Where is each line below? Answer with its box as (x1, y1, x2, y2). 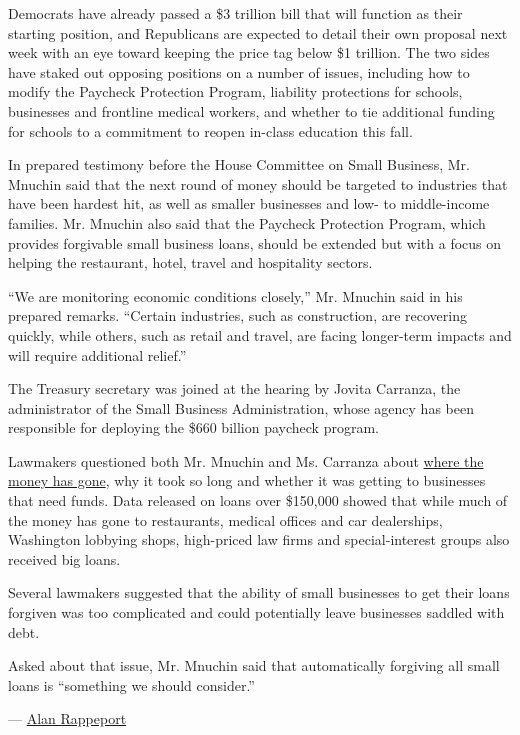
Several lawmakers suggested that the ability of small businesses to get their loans (8, 582, 510, 603)
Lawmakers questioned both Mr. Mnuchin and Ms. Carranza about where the (8, 450, 484, 471)
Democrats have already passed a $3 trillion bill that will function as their (8, 3, 463, 23)
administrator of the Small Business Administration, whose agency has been (8, 397, 474, 418)
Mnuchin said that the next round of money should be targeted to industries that (8, 173, 508, 194)
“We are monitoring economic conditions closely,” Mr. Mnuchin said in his (8, 285, 463, 306)
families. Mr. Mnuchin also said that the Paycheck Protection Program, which (8, 212, 486, 233)
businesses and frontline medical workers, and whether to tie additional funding (8, 100, 495, 121)
